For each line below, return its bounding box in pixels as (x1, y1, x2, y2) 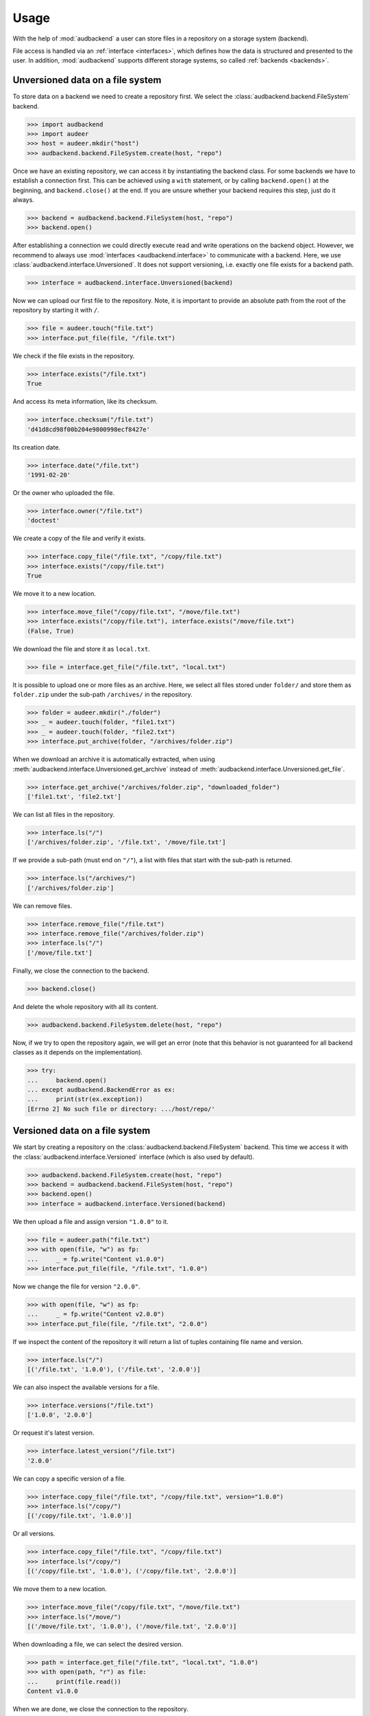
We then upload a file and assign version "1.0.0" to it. (12, 1217, 169, 1225)
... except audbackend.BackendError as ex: (27, 1085, 176, 1093)
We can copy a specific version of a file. (12, 1474, 126, 1483)
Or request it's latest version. (12, 1428, 95, 1437)
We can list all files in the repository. (12, 810, 115, 818)
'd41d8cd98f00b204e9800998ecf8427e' (27, 426, 151, 433)
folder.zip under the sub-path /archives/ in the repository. (12, 691, 193, 699)
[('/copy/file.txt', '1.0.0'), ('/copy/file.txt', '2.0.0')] (27, 1567, 237, 1575)
